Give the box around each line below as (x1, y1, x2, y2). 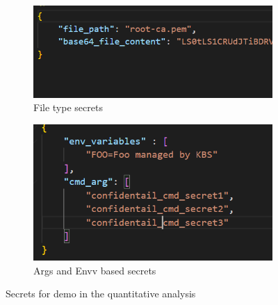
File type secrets (33, 100, 103, 115)
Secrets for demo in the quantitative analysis (6, 286, 196, 301)
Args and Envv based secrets (33, 263, 156, 277)
